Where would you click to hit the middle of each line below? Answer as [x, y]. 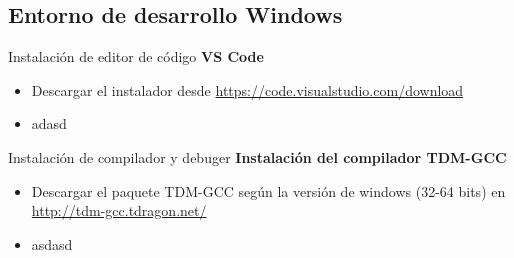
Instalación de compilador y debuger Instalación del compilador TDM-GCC [257, 156]
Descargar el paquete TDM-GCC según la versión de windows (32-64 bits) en [268, 190]
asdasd [52, 243]
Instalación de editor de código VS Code [136, 56]
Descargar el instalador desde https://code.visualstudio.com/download [247, 89]
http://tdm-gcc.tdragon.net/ [119, 210]
